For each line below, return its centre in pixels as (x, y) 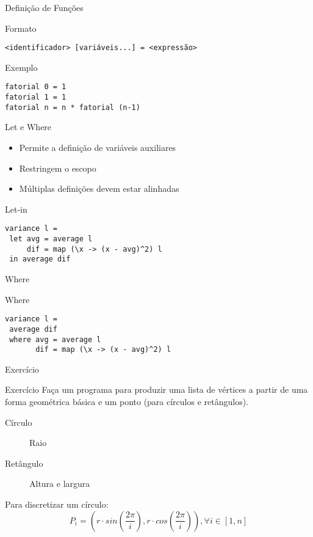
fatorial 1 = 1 (36, 97)
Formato (21, 28)
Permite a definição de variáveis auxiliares (98, 147)
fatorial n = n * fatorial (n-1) (73, 107)
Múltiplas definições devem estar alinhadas (99, 188)
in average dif (40, 259)
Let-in (16, 209)
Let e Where (28, 127)
